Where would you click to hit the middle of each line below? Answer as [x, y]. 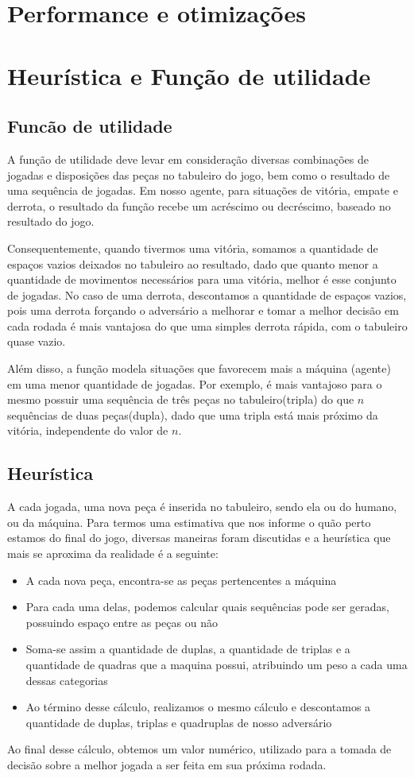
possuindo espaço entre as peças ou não [122, 622]
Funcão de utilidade [90, 126]
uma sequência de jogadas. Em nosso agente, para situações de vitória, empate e [203, 190]
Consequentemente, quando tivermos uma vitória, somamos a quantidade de [193, 248]
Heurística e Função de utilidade [189, 75]
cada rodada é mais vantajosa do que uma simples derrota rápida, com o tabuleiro [207, 325]
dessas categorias [67, 680]
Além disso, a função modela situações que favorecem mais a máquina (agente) [199, 368]
